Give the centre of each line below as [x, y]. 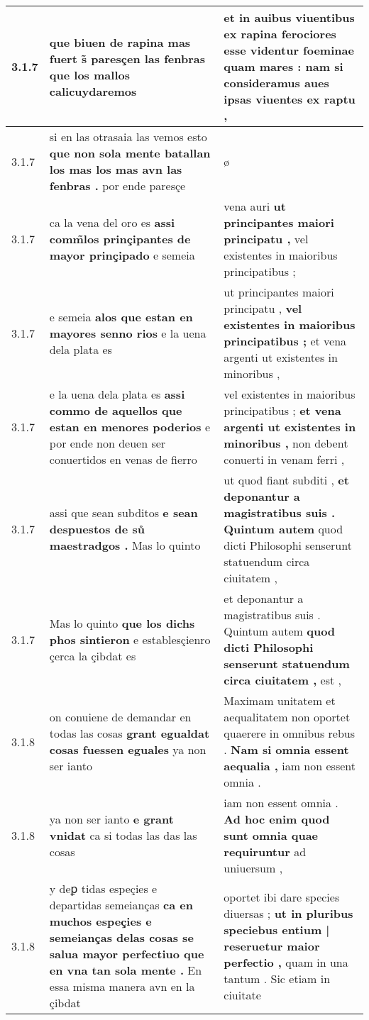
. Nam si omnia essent [286, 749]
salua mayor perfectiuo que [127, 954]
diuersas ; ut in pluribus [288, 913]
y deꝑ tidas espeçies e [103, 888]
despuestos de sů [97, 529]
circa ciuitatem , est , [283, 680]
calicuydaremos [93, 91]
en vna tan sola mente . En [126, 970]
